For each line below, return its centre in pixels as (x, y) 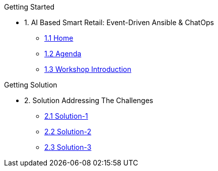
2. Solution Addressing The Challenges (89, 100)
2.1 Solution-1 (66, 116)
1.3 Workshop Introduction (88, 69)
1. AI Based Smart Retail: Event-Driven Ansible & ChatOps (119, 22)
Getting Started (29, 7)
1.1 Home (59, 38)
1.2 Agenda (63, 54)
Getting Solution (31, 85)
